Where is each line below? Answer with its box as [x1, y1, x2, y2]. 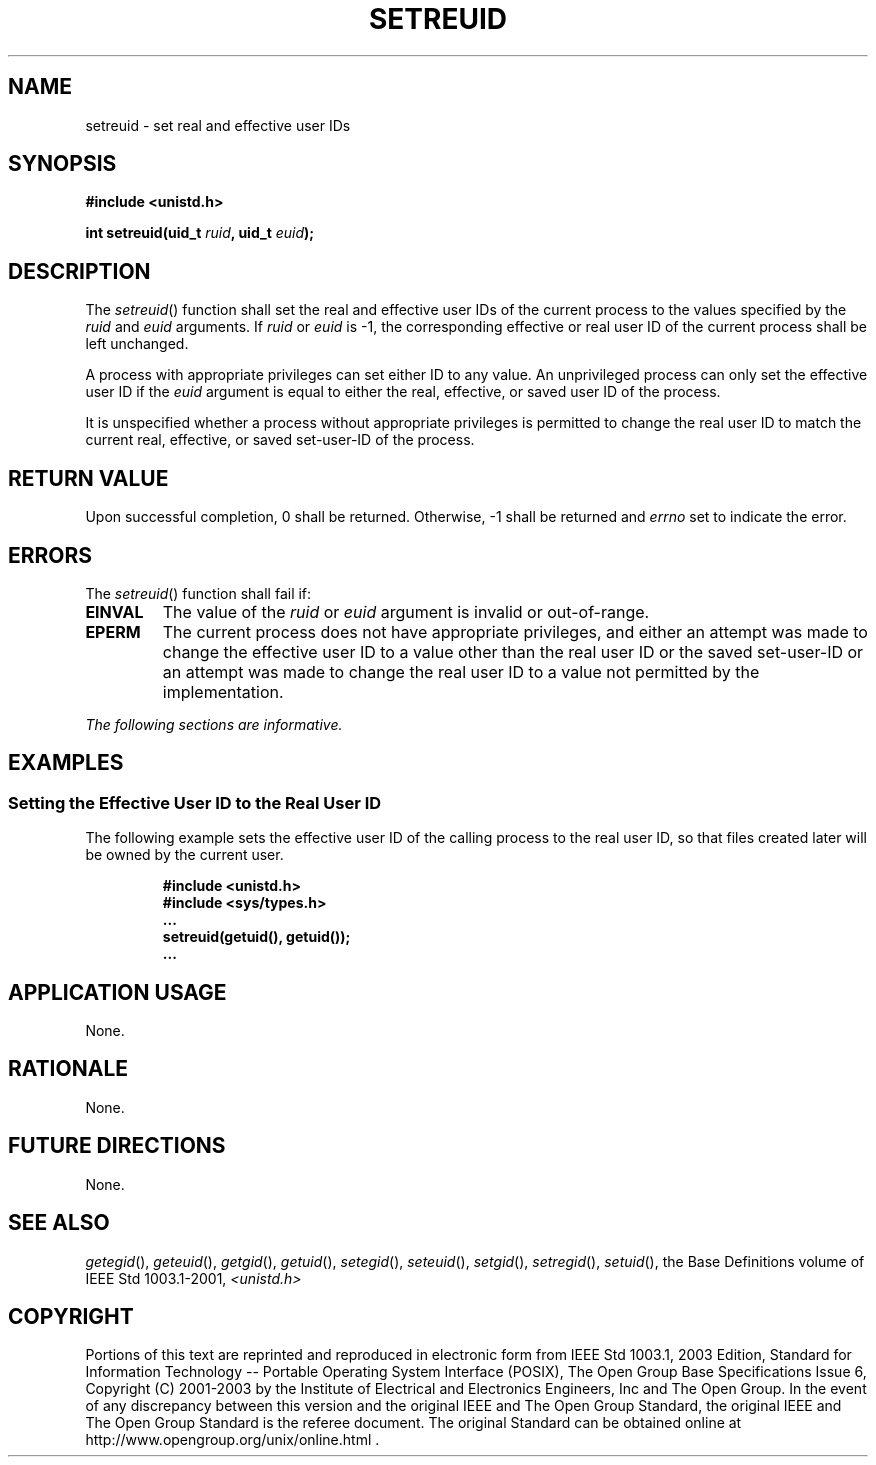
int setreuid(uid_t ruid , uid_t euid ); [85, 224, 315, 242]
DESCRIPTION [8, 258, 151, 284]
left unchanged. [85, 335, 189, 353]
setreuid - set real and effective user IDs [85, 116, 351, 134]
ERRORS [8, 542, 93, 568]
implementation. [162, 681, 284, 702]
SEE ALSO [8, 1210, 110, 1236]
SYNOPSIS [8, 151, 117, 177]
